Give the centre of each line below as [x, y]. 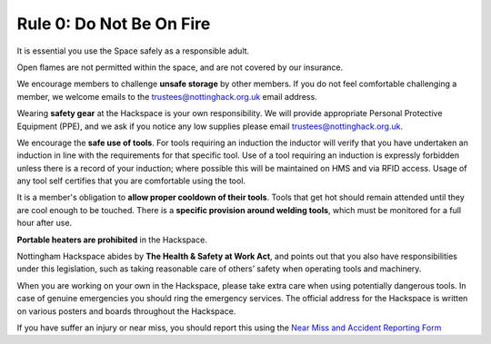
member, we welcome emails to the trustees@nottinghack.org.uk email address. [167, 96]
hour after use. [45, 223]
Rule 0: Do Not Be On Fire [114, 24]
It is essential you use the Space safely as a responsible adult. [133, 51]
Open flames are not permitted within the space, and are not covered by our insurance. [180, 67]
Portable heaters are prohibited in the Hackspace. [112, 240]
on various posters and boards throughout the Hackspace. [126, 311]
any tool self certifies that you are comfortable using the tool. [131, 181]
